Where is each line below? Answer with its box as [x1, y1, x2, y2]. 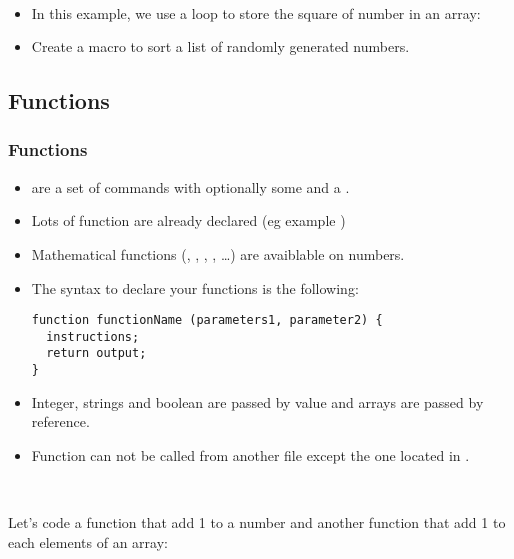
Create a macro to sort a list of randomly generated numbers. [31, 36, 410, 57]
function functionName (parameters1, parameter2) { [31, 313, 383, 328]
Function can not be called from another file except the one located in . [31, 444, 470, 465]
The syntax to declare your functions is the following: [31, 277, 359, 298]
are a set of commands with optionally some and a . [31, 176, 350, 197]
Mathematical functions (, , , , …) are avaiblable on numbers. [31, 243, 405, 264]
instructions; [46, 329, 140, 344]
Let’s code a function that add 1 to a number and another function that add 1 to [8, 512, 506, 533]
